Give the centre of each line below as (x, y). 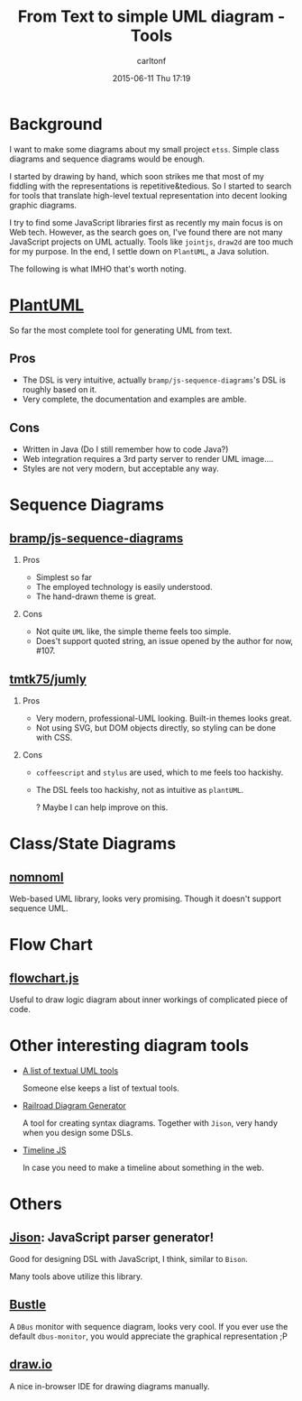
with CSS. (54, 738)
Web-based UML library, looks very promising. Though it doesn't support (145, 899)
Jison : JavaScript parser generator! (112, 1237)
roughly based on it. (59, 390)
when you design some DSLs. (78, 1133)
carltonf (151, 60)
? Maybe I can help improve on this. (102, 807)
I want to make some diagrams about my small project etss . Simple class (144, 149)
